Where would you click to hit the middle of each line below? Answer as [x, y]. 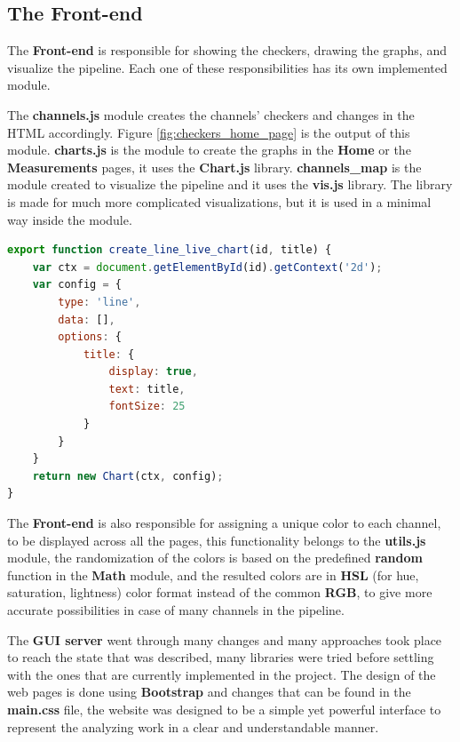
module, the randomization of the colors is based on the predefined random [215, 558]
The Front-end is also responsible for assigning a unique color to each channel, [224, 523]
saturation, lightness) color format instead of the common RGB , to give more [220, 592]
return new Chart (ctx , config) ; [128, 476]
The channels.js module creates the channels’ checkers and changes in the [211, 114]
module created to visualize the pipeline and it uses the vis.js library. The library [230, 184]
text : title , [147, 389]
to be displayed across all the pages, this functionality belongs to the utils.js [217, 540]
